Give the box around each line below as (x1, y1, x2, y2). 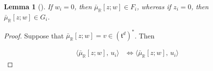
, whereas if (137, 1, 171, 11)
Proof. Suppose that (4, 30, 64, 40)
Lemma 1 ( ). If (4, 1, 52, 11)
